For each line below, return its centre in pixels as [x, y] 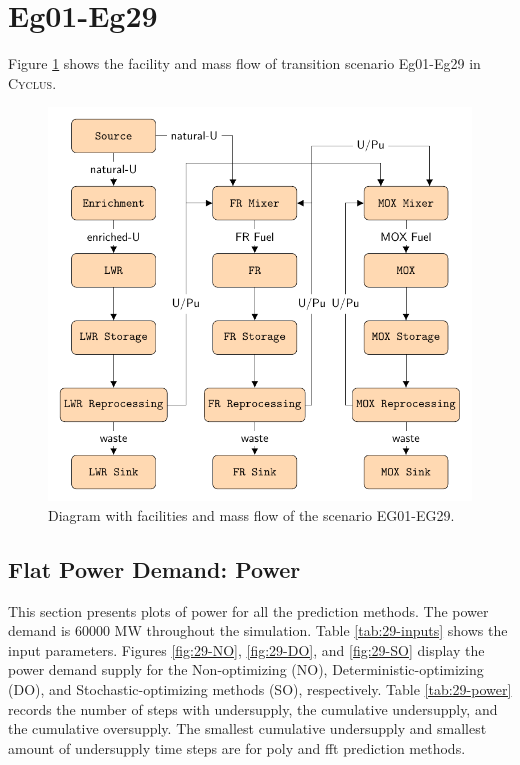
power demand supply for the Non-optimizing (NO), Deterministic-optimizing [246, 669]
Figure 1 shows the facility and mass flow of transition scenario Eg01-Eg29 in [244, 63]
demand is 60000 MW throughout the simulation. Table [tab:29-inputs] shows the [258, 630]
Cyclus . [32, 82]
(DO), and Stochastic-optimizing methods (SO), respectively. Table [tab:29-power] [260, 688]
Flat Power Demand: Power [154, 568]
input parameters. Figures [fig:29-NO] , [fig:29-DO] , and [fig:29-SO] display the [246, 649]
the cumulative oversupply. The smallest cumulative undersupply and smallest [247, 728]
